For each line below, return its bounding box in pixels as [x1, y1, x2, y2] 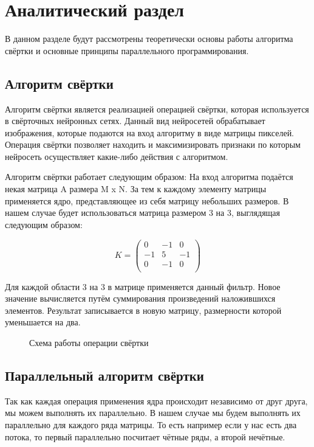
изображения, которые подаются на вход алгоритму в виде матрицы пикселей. [5, 126, 295, 139]
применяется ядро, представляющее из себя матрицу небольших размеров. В [5, 194, 289, 207]
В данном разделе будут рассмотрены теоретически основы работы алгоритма [5, 32, 293, 45]
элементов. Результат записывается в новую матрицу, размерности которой [5, 303, 282, 316]
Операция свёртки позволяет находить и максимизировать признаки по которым [5, 138, 301, 151]
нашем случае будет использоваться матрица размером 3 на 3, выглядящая [5, 206, 280, 219]
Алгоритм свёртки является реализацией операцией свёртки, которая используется [5, 102, 309, 115]
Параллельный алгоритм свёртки [5, 366, 204, 384]
